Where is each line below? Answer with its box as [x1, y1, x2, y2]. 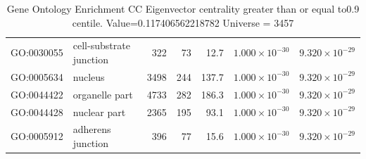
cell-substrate [72, 38, 130, 53]
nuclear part [72, 104, 126, 119]
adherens [72, 122, 111, 136]
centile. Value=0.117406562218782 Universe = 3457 [72, 15, 294, 30]
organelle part [72, 87, 133, 101]
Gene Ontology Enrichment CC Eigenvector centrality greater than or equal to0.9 [6, 1, 360, 15]
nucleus [72, 69, 105, 84]
